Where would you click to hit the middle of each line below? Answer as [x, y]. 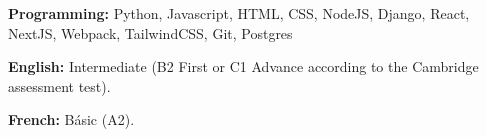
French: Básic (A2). [71, 119]
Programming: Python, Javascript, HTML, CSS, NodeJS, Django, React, [239, 13]
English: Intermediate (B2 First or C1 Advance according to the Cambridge [243, 66]
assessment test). [59, 85]
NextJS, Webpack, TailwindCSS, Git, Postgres [150, 32]
